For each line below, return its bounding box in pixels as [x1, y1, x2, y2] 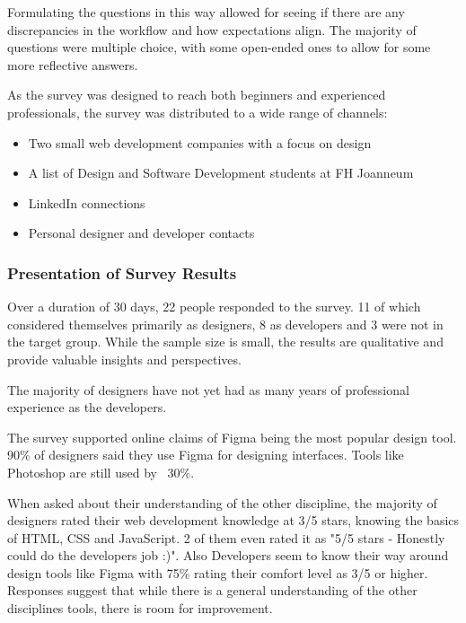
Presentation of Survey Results [7, 261, 237, 284]
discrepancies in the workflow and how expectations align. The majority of [7, 20, 417, 39]
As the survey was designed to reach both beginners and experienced [7, 85, 386, 104]
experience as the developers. [7, 398, 167, 417]
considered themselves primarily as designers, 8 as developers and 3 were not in [7, 314, 444, 333]
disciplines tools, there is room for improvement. [7, 599, 273, 618]
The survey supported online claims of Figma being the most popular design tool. [7, 427, 457, 446]
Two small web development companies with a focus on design [28, 133, 372, 152]
